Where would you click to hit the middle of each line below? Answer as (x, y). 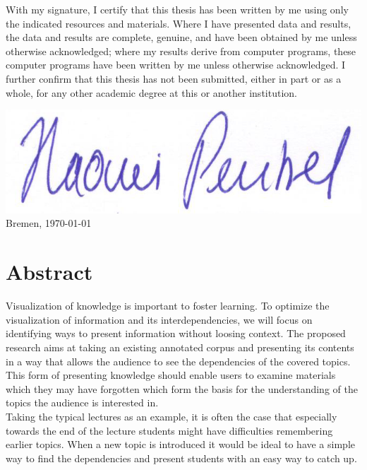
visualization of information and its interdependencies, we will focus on (159, 319)
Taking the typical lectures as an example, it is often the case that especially (172, 416)
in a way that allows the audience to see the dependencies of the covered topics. (178, 361)
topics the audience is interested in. (82, 403)
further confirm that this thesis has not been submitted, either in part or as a (174, 78)
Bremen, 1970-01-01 (49, 223)
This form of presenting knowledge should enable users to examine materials (171, 375)
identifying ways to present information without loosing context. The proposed (176, 333)
